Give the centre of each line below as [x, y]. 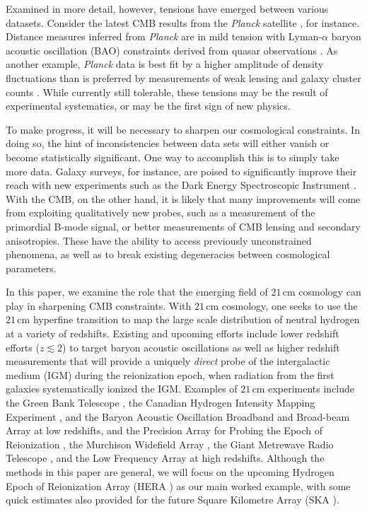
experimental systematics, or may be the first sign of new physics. [148, 106]
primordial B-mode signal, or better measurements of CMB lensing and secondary [183, 226]
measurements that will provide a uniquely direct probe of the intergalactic [168, 361]
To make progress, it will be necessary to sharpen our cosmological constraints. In [183, 129]
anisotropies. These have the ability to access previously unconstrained [159, 240]
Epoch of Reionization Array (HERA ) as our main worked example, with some [178, 485]
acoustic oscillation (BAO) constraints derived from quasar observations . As [172, 50]
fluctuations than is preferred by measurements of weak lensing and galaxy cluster [183, 77]
